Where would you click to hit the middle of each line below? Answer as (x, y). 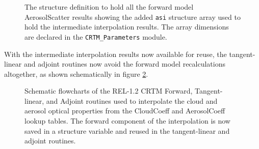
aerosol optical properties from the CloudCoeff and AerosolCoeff (125, 111)
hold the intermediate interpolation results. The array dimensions (127, 27)
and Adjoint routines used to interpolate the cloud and (132, 100)
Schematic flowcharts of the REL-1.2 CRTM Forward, (109, 91)
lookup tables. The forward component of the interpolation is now (127, 121)
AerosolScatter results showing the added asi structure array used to (133, 17)
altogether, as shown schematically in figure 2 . (76, 73)
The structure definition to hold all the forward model (109, 7)
